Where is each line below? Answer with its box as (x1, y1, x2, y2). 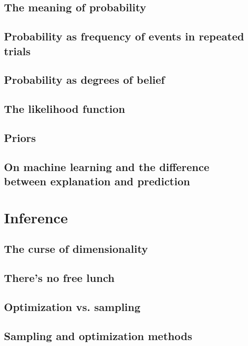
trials (4, 43, 31, 58)
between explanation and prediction (4, 173, 190, 189)
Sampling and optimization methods (4, 328, 192, 343)
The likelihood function (4, 101, 125, 116)
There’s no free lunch (4, 270, 115, 285)
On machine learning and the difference (4, 159, 210, 174)
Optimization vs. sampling (4, 299, 141, 314)
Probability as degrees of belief (4, 72, 165, 87)
